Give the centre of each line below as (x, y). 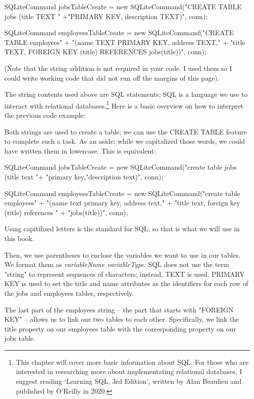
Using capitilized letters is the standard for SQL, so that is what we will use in (122, 229)
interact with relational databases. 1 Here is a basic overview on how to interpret (124, 105)
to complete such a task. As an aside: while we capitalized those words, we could (125, 141)
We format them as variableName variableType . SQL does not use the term (117, 264)
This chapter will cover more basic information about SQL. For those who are (132, 362)
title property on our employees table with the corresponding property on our (120, 328)
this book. (20, 238)
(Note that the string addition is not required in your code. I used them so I (118, 68)
